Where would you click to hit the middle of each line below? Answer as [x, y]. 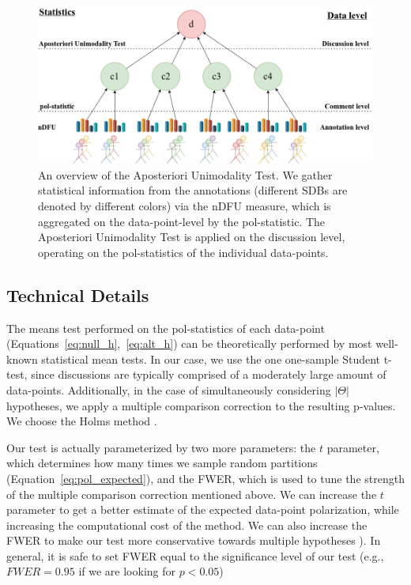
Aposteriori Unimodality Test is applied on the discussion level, [192, 237]
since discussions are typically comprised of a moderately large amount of [209, 374]
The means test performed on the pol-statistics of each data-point [166, 328]
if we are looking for [127, 571]
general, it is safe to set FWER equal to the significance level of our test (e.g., [195, 555]
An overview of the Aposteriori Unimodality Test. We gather [185, 174]
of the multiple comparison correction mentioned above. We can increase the [192, 494]
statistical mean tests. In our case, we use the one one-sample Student [211, 359]
